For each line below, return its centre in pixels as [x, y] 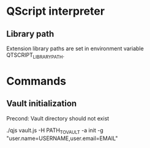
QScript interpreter [56, 11]
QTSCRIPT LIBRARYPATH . [36, 56]
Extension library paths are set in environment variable [75, 48]
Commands [36, 81]
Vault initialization [42, 104]
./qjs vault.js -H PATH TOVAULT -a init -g [55, 131]
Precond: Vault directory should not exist [58, 118]
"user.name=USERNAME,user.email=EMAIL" [62, 138]
